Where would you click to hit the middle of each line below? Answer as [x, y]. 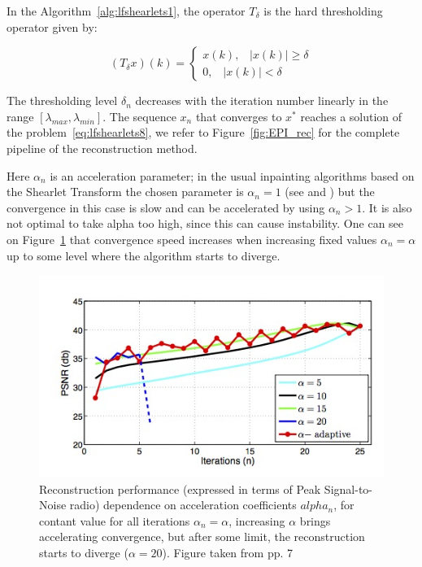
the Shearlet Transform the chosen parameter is [125, 192]
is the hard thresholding [323, 11]
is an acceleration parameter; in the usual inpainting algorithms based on [232, 175]
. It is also [387, 207]
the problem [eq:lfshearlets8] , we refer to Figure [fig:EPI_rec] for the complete [203, 132]
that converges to [239, 116]
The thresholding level [62, 100]
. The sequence [139, 116]
